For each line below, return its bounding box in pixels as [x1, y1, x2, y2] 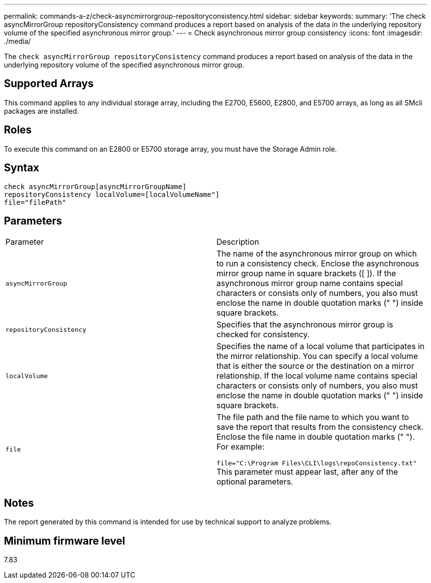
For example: [216, 442, 265, 452]
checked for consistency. [216, 329, 310, 340]
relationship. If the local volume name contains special [216, 371, 418, 381]
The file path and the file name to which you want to [216, 412, 409, 422]
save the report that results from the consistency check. [216, 422, 424, 432]
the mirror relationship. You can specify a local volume [216, 351, 418, 361]
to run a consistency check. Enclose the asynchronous [216, 259, 419, 269]
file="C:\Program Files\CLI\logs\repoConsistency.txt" [216, 459, 417, 467]
